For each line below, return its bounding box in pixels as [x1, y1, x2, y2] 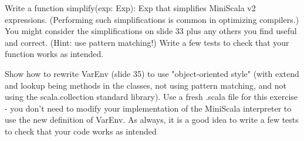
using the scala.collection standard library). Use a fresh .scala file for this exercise [5, 90, 298, 103]
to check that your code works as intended [5, 125, 157, 137]
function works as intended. [5, 48, 104, 60]
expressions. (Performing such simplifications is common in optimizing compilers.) [5, 13, 299, 25]
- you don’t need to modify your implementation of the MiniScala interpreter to [5, 102, 292, 114]
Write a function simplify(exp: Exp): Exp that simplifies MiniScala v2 [5, 2, 256, 14]
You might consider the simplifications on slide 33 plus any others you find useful [5, 25, 297, 37]
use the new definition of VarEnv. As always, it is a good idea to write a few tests [5, 113, 299, 126]
